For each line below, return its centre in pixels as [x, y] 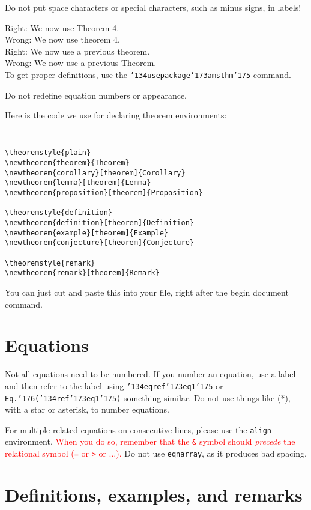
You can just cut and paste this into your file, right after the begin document [147, 292]
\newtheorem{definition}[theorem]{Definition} [99, 223]
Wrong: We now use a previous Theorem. [81, 63]
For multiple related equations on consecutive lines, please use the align [138, 429]
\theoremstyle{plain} [48, 153]
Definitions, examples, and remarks [154, 494]
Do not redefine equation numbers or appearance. [96, 95]
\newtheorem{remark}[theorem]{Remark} [82, 273]
